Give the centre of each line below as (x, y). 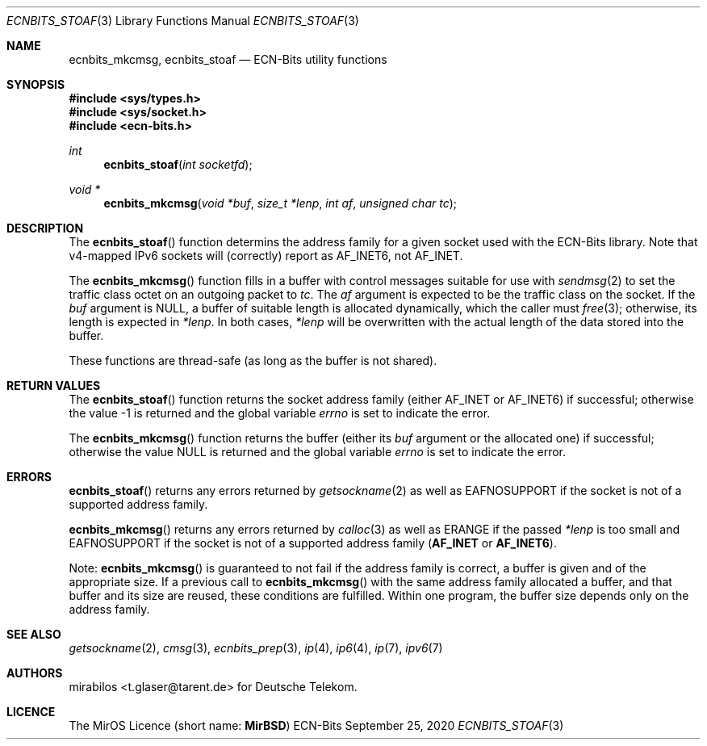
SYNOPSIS (36, 84)
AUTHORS (35, 673)
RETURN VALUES (54, 386)
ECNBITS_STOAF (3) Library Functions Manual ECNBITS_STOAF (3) (183, 21)
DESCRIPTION (45, 228)
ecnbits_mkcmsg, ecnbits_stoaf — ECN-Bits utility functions (228, 59)
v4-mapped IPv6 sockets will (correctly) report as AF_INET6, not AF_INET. (266, 256)
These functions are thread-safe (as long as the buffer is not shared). (253, 360)
